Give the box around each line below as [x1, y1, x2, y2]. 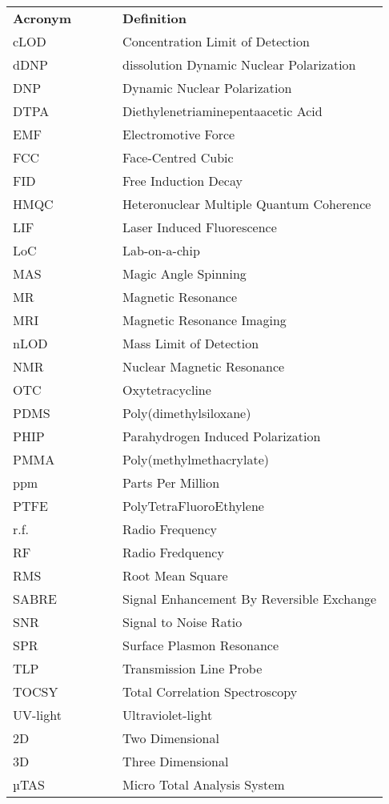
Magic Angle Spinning [122, 264, 247, 283]
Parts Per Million [122, 473, 220, 492]
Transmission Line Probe [122, 659, 263, 677]
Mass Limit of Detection [122, 334, 259, 352]
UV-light [13, 706, 62, 724]
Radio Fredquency [122, 543, 224, 561]
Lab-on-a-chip [122, 241, 200, 259]
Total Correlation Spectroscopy [122, 682, 298, 701]
